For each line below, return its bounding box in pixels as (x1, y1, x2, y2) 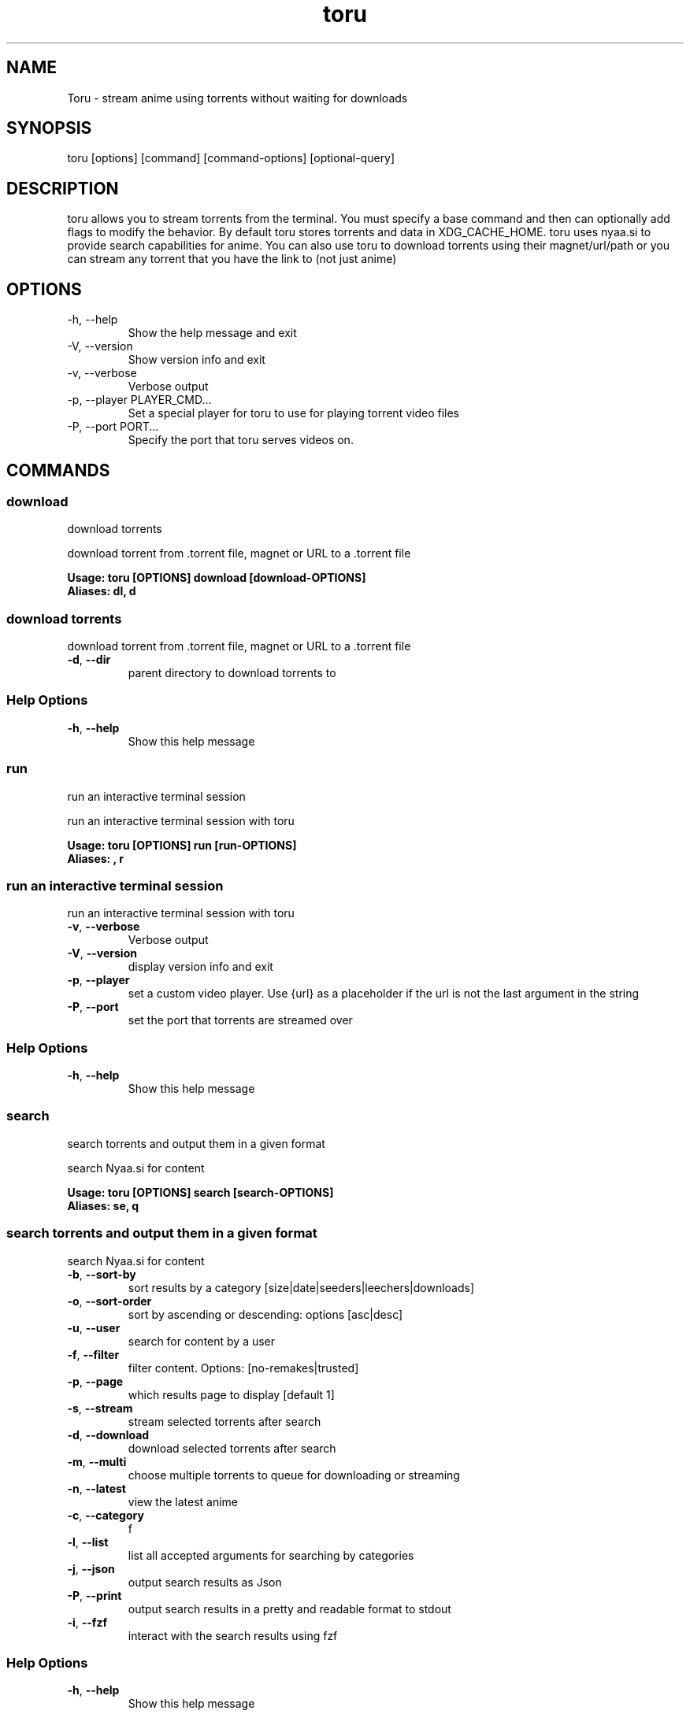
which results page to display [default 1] (128, 1387, 335, 1401)
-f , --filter (67, 1347, 120, 1361)
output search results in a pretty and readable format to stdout (128, 1601, 451, 1616)
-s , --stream (67, 1401, 133, 1415)
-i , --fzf (67, 1615, 107, 1629)
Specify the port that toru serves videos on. (128, 433, 354, 447)
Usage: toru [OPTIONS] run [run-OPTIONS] (67, 838, 297, 852)
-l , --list (67, 1534, 109, 1549)
